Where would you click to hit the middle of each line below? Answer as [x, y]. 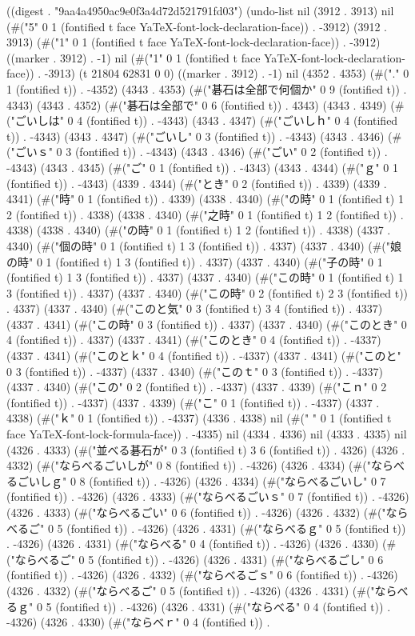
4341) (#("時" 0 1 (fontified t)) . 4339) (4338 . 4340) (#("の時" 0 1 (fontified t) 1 [205, 199]
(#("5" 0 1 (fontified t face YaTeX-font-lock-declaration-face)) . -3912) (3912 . [197, 26]
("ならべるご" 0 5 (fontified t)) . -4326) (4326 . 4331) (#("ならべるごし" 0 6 [195, 559]
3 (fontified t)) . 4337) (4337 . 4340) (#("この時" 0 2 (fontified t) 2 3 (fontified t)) [207, 292]
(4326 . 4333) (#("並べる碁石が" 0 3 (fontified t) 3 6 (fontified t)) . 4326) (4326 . [206, 449]
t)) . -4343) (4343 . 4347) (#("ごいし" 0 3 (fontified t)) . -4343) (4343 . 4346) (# [204, 136]
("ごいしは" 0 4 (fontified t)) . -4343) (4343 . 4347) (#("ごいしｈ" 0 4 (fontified [202, 120]
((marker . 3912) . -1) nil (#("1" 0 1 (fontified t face [134, 57]
